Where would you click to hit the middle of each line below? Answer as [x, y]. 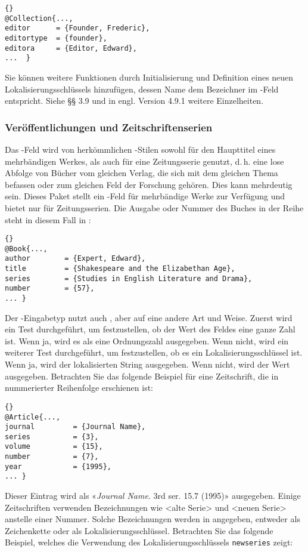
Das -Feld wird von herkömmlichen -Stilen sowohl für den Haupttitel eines [140, 149]
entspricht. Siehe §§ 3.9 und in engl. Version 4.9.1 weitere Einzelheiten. [134, 101]
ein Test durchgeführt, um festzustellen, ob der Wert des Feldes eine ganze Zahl [150, 329]
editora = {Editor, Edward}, [71, 48]
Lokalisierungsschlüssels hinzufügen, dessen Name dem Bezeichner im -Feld [142, 89]
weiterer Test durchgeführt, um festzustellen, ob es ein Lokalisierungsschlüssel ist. [154, 352]
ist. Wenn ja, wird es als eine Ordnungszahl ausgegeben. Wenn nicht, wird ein [147, 340]
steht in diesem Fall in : [48, 219]
